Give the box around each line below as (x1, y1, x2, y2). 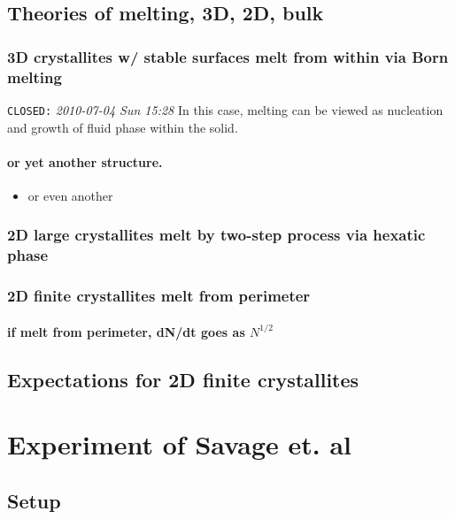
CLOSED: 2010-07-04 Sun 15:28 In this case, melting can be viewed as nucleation (7, 100, 443, 118)
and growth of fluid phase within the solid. (7, 118, 238, 136)
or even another (27, 186, 113, 204)
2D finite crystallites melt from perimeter (7, 285, 311, 307)
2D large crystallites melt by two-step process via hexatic (7, 224, 426, 246)
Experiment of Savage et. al (7, 426, 351, 462)
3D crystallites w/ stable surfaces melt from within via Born (7, 45, 449, 67)
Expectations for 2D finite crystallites (7, 365, 359, 393)
